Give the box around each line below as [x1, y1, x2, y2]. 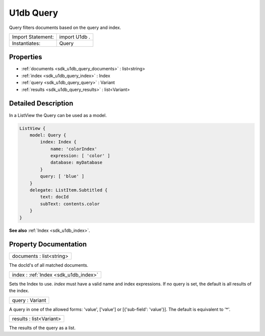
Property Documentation [9, 240, 87, 249]
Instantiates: [12, 40, 41, 47]
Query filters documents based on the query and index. [9, 25, 121, 30]
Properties [9, 53, 42, 61]
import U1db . [59, 33, 90, 40]
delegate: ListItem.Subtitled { [29, 187, 108, 193]
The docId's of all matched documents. [9, 262, 88, 268]
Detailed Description [9, 99, 74, 108]
